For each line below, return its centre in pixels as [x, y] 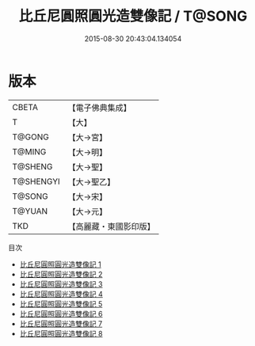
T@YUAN [30, 211]
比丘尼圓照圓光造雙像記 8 [61, 333]
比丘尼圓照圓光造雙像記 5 [61, 304]
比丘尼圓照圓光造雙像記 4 [61, 294]
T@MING [29, 151]
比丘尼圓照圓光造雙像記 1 [60, 264]
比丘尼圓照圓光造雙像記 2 [61, 274]
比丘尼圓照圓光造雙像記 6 [61, 314]
